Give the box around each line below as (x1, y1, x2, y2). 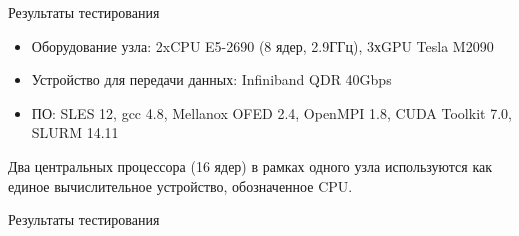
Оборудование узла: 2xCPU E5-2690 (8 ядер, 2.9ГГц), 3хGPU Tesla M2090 (31, 35, 494, 56)
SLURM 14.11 (31, 122, 119, 143)
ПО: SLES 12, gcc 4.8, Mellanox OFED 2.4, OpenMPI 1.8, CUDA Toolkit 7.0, (31, 102, 512, 123)
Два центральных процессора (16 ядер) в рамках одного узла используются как (8, 155, 493, 176)
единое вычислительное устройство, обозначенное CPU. (8, 175, 353, 196)
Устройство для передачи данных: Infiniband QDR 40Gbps (31, 69, 392, 90)
